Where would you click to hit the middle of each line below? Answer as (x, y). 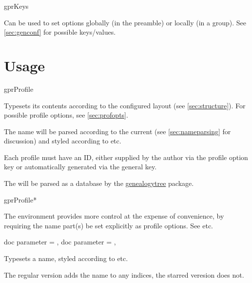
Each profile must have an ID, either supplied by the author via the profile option (126, 157)
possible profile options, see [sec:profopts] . (66, 115)
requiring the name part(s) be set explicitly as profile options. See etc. (109, 225)
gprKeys (16, 6)
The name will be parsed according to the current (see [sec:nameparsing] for (117, 131)
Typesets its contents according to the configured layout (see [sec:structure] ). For (125, 105)
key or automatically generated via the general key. (80, 167)
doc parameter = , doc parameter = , (60, 242)
